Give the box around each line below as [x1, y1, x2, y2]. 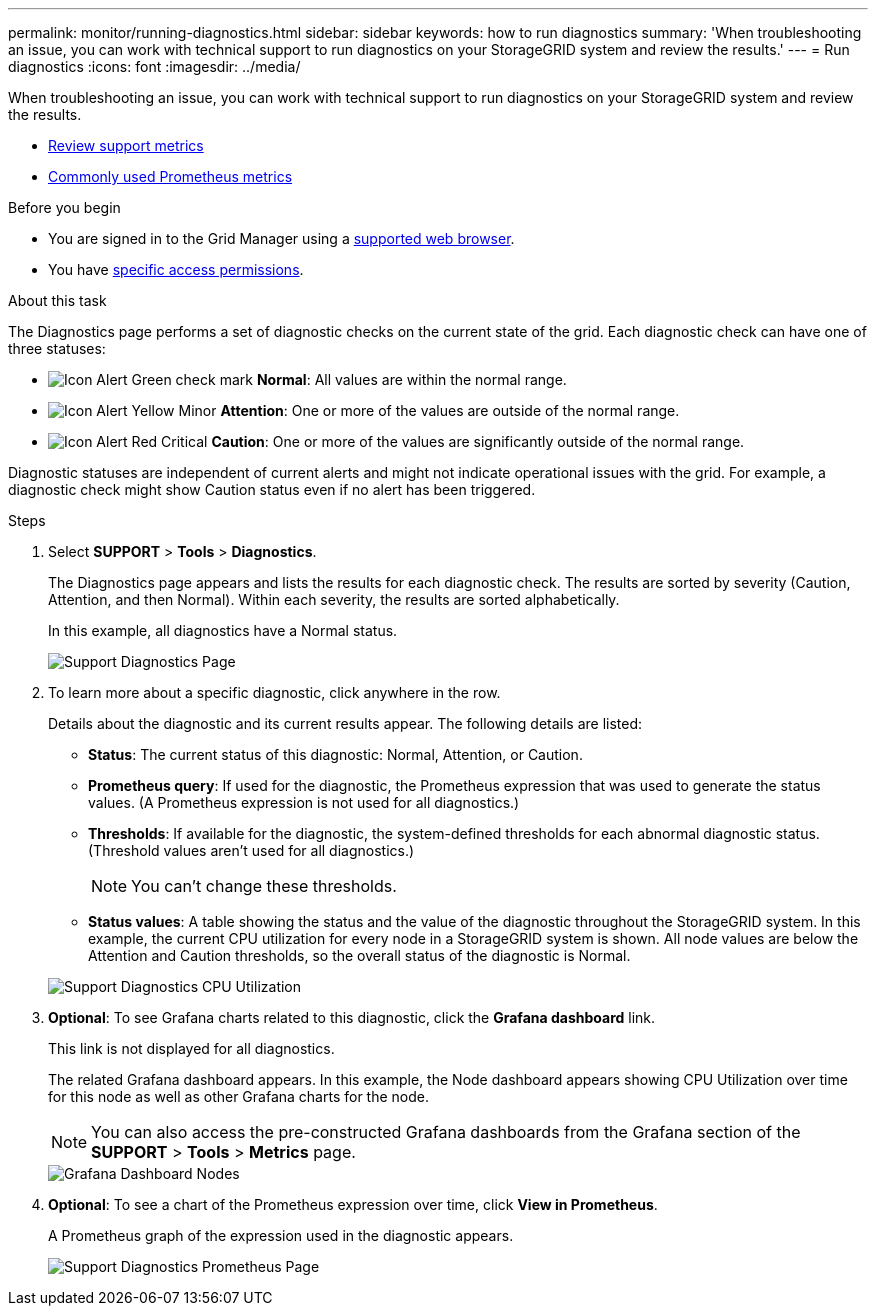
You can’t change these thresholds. [131, 876, 397, 896]
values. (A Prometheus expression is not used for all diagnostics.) [88, 794, 520, 811]
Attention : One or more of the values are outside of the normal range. [220, 402, 680, 419]
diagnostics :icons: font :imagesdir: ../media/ [8, 58, 301, 75]
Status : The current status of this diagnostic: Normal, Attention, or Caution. [88, 746, 583, 763]
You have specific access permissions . [48, 261, 304, 278]
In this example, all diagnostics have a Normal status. [48, 622, 398, 639]
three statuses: [8, 340, 106, 357]
